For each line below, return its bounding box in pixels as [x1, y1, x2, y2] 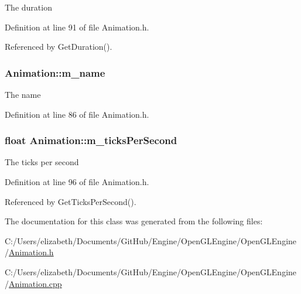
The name [5, 88, 41, 100]
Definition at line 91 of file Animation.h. [5, 20, 149, 33]
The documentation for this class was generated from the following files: [5, 215, 263, 227]
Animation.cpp [9, 277, 62, 289]
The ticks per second [5, 156, 79, 168]
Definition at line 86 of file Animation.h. [5, 108, 149, 120]
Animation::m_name [5, 65, 105, 80]
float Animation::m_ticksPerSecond [5, 133, 177, 148]
